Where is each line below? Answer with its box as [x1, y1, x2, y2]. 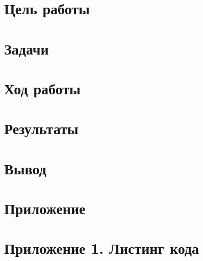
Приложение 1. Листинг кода [4, 238, 199, 258]
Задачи [4, 38, 49, 59]
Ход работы [4, 77, 81, 98]
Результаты [4, 118, 79, 139]
